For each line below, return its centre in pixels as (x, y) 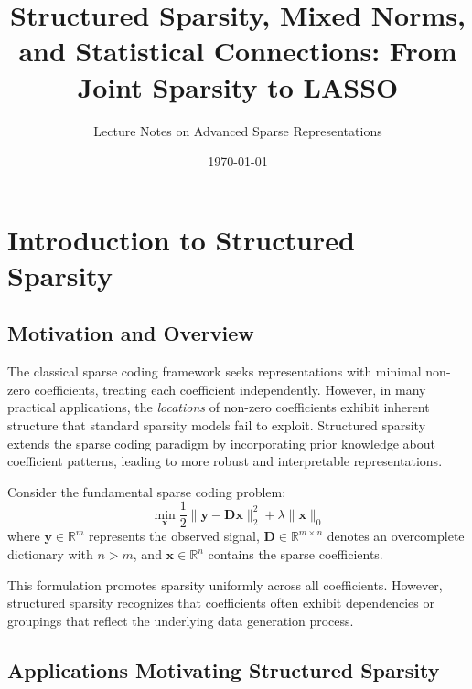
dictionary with (50, 554)
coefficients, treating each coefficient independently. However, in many (230, 389)
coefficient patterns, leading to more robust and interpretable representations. (225, 461)
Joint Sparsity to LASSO (238, 86)
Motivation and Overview (131, 333)
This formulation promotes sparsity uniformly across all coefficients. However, (225, 584)
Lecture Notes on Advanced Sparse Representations (238, 130)
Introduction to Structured (181, 239)
